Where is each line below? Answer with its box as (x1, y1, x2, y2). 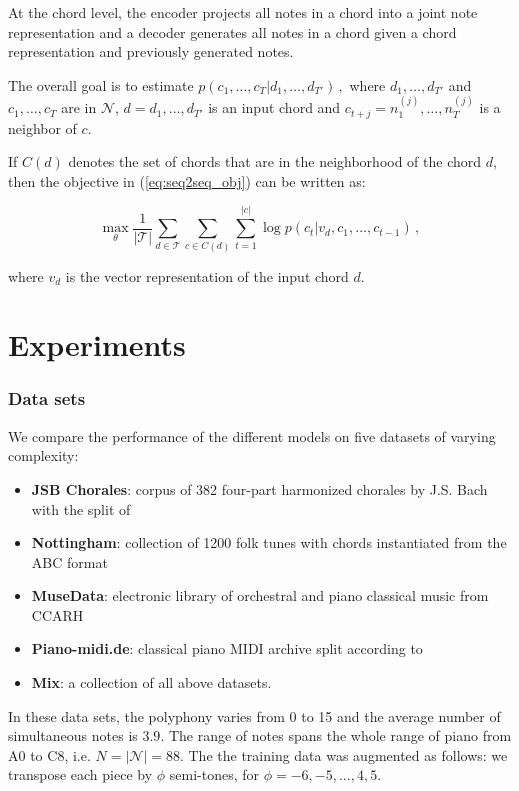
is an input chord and (208, 97, 341, 118)
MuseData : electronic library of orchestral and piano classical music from (31, 585, 489, 606)
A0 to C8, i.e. (8, 744, 91, 765)
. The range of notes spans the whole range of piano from (160, 725, 512, 746)
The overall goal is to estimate (8, 74, 194, 95)
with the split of (31, 498, 131, 519)
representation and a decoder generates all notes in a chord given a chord (8, 21, 457, 42)
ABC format (31, 551, 108, 572)
